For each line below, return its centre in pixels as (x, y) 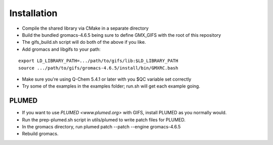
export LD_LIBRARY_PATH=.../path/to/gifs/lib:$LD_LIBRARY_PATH (98, 61)
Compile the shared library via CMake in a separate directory (85, 28)
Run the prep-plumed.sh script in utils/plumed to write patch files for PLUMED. (104, 120)
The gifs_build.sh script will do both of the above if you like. (84, 42)
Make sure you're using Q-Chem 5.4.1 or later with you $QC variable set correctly (107, 79)
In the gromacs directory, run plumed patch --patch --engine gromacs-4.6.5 (101, 126)
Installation (33, 13)
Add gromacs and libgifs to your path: (61, 49)
